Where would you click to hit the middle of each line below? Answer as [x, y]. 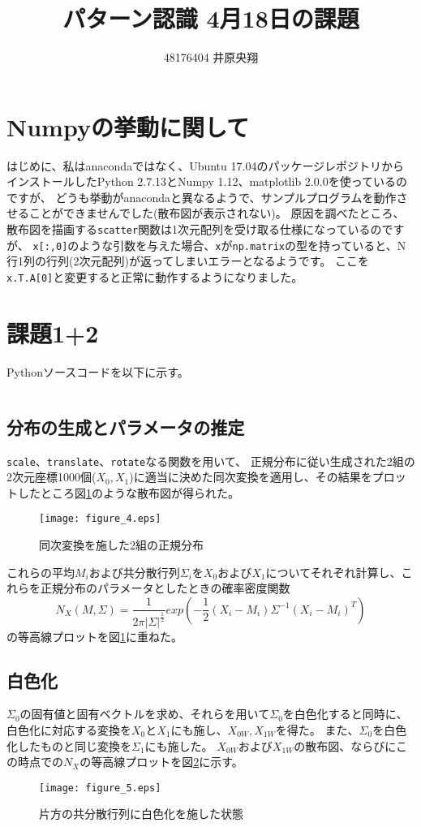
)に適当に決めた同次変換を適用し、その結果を [251, 477]
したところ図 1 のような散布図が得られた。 [128, 492]
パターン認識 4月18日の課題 [211, 18]
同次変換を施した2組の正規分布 [121, 545]
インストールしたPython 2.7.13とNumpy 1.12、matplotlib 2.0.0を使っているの [207, 181]
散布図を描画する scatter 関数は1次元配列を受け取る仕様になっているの [194, 229]
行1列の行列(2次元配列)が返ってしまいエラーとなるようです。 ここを [188, 261]
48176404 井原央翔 [211, 57]
